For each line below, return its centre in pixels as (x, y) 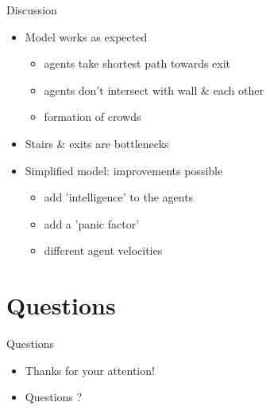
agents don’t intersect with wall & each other (154, 90)
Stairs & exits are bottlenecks (97, 143)
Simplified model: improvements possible (124, 170)
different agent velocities (103, 250)
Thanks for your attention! (90, 370)
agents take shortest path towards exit (137, 63)
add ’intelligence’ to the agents (119, 197)
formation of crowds (93, 117)
